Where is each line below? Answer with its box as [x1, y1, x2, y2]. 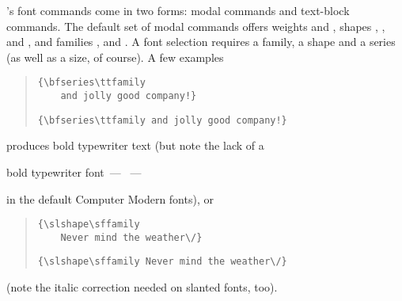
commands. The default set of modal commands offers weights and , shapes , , [6, 17, 385, 34]
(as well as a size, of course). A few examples [6, 48, 224, 65]
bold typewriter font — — [6, 163, 142, 180]
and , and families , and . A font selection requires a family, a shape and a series [6, 33, 396, 50]
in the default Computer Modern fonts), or [6, 190, 214, 207]
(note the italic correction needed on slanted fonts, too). [6, 279, 278, 295]
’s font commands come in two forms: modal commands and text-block [6, 2, 350, 18]
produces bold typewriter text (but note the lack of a [6, 137, 264, 154]
